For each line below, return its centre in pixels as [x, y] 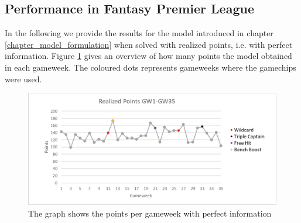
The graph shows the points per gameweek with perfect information [150, 213]
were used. [23, 79]
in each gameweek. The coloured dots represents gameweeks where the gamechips [150, 67]
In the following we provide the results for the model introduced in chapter [139, 33]
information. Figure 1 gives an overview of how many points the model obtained [148, 56]
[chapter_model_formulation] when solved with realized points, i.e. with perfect [149, 44]
